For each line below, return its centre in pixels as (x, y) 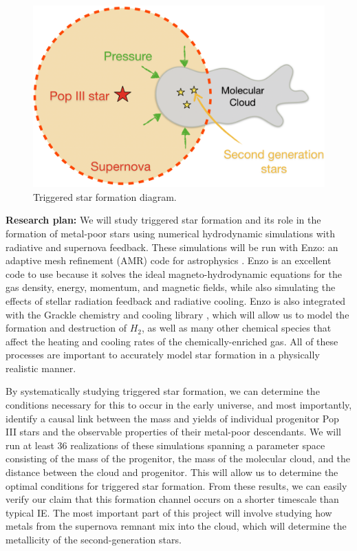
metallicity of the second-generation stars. (94, 540)
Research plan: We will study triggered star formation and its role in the (163, 220)
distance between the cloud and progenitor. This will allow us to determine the (172, 472)
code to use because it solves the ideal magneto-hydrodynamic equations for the (174, 273)
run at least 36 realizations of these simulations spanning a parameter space (165, 445)
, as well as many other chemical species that (236, 328)
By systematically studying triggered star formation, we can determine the (163, 391)
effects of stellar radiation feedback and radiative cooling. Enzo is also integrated (176, 300)
